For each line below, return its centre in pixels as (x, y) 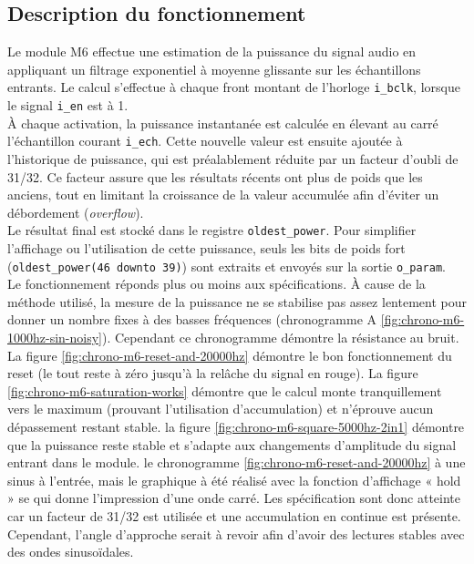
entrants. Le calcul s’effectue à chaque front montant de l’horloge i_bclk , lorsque (234, 87)
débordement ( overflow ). (76, 212)
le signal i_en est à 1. (68, 105)
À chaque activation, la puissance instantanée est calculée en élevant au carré (223, 123)
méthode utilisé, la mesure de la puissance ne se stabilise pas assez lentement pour (237, 301)
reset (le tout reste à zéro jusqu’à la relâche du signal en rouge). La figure (213, 373)
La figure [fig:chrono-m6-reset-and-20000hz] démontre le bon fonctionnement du (230, 355)
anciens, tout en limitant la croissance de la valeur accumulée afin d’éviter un (223, 195)
